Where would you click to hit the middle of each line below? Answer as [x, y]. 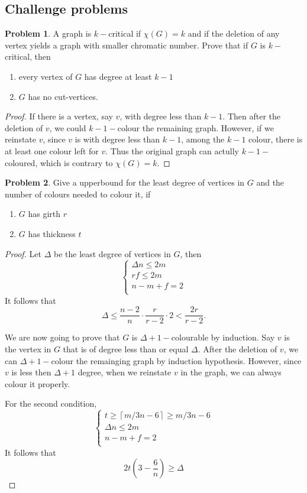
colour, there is [276, 139]
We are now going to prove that [62, 337]
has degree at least [118, 76]
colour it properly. [38, 383]
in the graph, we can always [231, 372]
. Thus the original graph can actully [172, 150]
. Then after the [251, 116]
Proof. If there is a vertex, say [59, 116]
